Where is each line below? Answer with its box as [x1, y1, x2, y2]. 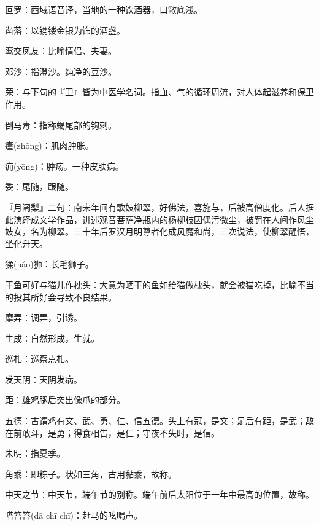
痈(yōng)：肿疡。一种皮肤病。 [5, 159, 124, 172]
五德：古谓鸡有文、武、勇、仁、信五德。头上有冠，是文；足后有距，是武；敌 [5, 414, 314, 427]
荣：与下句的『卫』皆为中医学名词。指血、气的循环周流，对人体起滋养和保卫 [5, 85, 314, 98]
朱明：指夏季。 [5, 447, 65, 460]
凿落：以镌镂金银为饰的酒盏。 [5, 23, 125, 36]
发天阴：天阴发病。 [5, 372, 82, 385]
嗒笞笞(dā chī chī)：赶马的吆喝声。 [5, 509, 142, 522]
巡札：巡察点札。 [5, 352, 74, 365]
